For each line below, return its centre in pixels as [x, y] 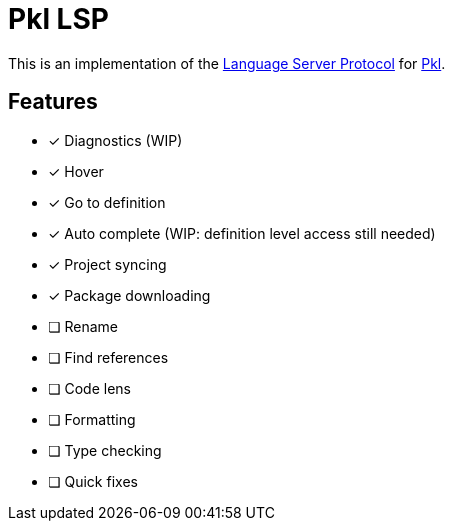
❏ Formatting [92, 419]
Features [53, 102]
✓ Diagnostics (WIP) [115, 140]
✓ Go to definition [107, 202]
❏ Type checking [105, 450]
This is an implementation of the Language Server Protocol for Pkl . [227, 63]
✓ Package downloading [129, 295]
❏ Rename [83, 326]
